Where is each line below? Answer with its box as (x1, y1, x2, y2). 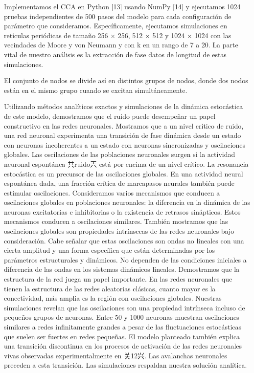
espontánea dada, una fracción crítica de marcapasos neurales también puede (4, 178, 235, 188)
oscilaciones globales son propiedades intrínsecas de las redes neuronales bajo (4, 226, 234, 236)
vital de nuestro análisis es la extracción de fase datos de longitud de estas (4, 49, 227, 59)
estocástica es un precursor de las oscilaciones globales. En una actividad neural (4, 168, 243, 178)
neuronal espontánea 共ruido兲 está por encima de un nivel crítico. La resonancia (4, 158, 249, 169)
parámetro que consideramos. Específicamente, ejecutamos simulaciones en (4, 21, 228, 31)
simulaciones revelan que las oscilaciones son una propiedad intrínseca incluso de (4, 302, 245, 312)
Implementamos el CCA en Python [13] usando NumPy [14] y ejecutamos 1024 (4, 1, 241, 11)
